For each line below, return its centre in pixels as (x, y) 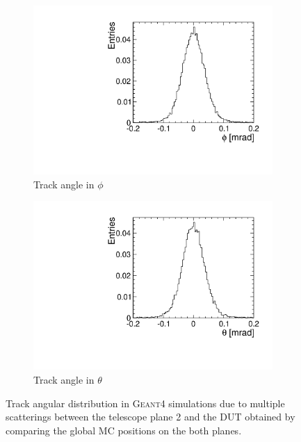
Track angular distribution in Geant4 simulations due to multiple (145, 403)
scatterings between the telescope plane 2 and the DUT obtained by (150, 417)
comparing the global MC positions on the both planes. (124, 430)
